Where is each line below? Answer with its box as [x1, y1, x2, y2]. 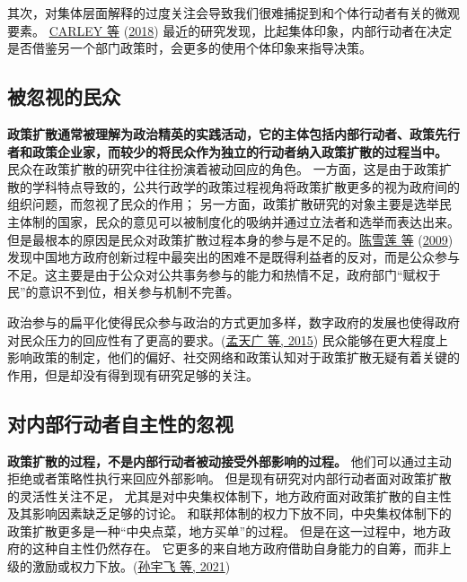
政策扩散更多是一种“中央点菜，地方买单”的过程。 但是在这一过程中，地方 [7, 521, 438, 540]
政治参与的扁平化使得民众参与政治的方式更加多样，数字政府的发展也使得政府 [7, 312, 460, 331]
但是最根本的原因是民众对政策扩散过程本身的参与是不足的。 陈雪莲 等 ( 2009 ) [7, 230, 454, 248]
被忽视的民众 [7, 83, 120, 110]
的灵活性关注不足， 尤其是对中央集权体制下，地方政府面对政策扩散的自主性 [7, 486, 452, 505]
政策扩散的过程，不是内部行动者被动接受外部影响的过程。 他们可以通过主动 [7, 451, 452, 470]
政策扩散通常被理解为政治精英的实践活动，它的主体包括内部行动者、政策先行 [7, 124, 460, 143]
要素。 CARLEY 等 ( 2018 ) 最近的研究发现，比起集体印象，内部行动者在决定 [7, 21, 453, 39]
